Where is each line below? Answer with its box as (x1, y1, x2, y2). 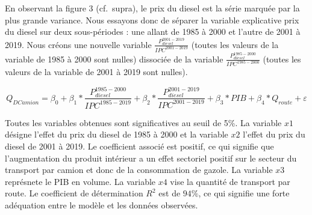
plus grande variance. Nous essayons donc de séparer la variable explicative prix (5, 13, 299, 26)
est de (158, 187, 181, 199)
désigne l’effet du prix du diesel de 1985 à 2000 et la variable (5, 128, 228, 141)
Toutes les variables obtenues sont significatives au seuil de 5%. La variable (5, 116, 282, 129)
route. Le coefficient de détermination (5, 187, 143, 199)
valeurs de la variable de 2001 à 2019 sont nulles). (5, 65, 188, 78)
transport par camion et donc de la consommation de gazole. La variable (5, 163, 273, 176)
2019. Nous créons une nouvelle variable (5, 38, 152, 50)
